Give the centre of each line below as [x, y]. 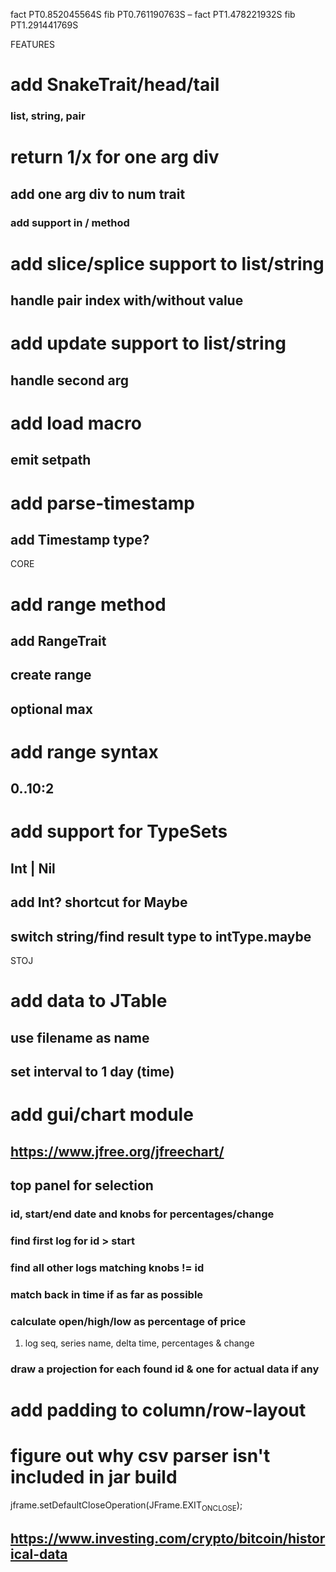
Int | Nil [33, 868]
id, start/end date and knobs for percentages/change [142, 1214]
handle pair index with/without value [127, 300]
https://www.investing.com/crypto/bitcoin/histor [168, 1539]
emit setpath [51, 460]
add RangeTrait [58, 640]
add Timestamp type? [80, 539]
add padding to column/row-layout [158, 1410]
